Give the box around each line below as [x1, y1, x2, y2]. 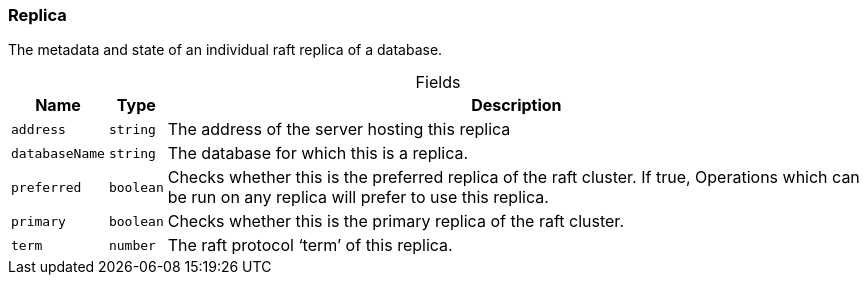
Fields [415, 72, 461, 93]
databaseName [11, 145, 105, 161]
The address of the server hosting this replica [167, 119, 511, 140]
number [108, 237, 156, 253]
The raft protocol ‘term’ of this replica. [167, 235, 453, 256]
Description [471, 95, 562, 116]
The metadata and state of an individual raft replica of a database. [8, 41, 443, 59]
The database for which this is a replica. [167, 143, 469, 164]
